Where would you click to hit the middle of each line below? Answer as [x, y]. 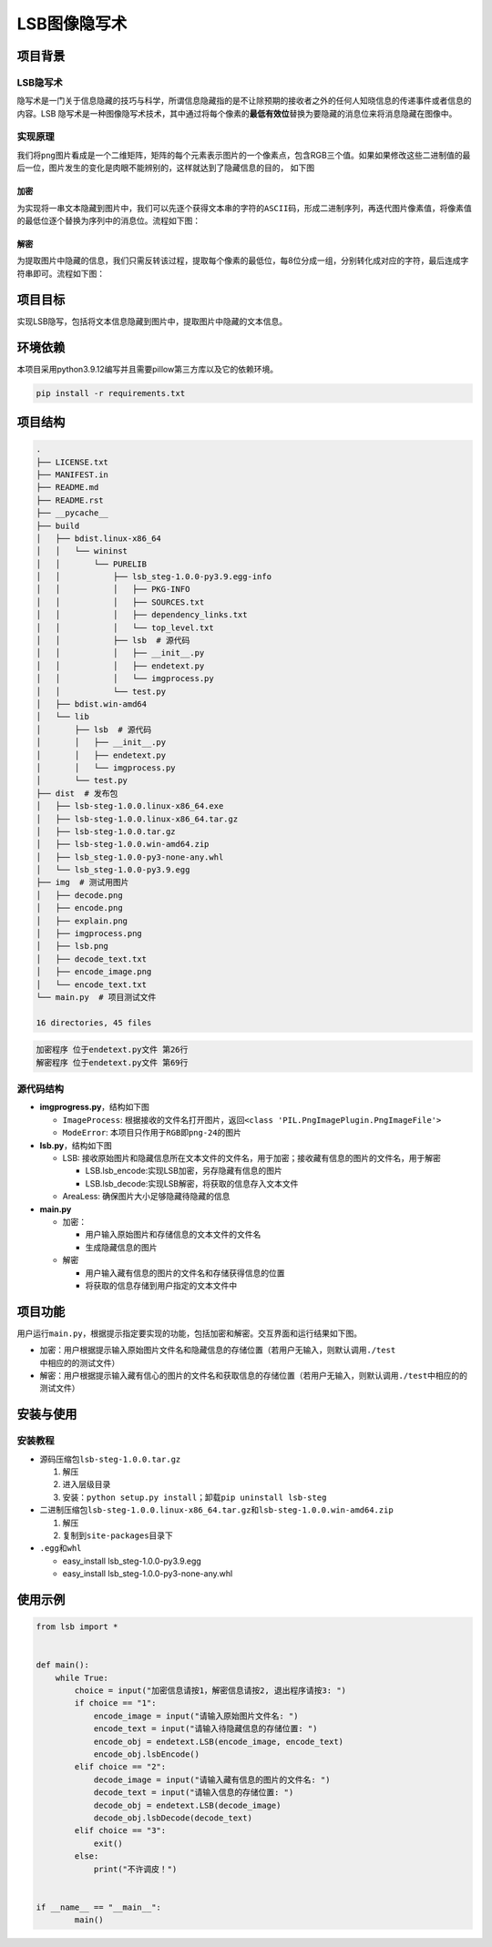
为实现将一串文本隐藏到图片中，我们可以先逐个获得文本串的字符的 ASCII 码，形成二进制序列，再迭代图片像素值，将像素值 [245, 208]
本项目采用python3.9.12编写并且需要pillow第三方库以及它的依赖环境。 [147, 369]
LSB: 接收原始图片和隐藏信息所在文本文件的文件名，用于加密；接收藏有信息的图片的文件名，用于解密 [252, 1158]
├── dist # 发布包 [77, 793]
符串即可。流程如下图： [61, 273]
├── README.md [67, 488]
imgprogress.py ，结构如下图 [95, 1107]
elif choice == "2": [120, 1767]
